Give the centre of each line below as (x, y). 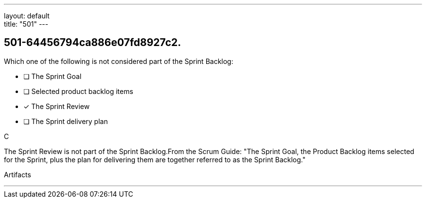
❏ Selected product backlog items (78, 91)
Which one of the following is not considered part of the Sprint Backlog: (119, 61)
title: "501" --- (26, 24)
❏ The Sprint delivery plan (66, 121)
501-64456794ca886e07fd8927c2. (93, 43)
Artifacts (18, 174)
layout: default (27, 16)
